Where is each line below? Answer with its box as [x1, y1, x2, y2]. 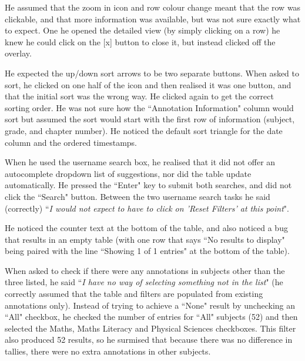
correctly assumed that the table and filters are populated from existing [5, 288, 263, 300]
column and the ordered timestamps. [5, 136, 138, 148]
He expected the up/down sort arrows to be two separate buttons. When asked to [5, 66, 300, 79]
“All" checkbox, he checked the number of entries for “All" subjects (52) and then [5, 310, 298, 323]
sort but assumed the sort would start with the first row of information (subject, [5, 113, 295, 125]
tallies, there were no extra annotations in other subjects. [5, 345, 211, 357]
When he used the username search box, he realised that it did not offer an [5, 156, 276, 168]
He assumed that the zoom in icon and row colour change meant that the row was [5, 1, 301, 13]
